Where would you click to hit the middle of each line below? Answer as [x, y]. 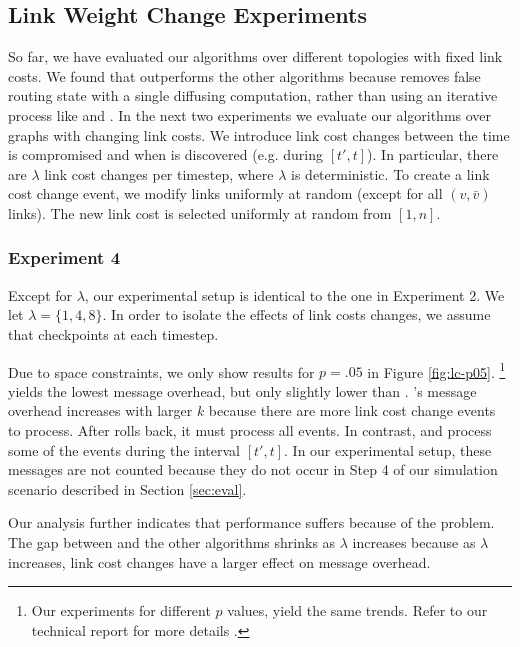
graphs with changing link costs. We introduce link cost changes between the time [259, 134]
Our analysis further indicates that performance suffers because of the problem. [251, 522]
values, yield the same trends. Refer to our [357, 610]
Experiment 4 [64, 257]
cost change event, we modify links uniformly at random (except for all [225, 193]
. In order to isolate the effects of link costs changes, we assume [296, 314]
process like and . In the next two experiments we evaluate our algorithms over [250, 114]
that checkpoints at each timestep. [113, 333]
